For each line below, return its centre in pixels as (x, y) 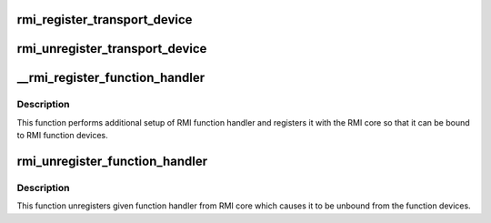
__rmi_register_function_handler (111, 78)
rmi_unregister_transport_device (112, 49)
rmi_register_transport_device (105, 20)
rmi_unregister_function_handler (112, 161)
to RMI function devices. (62, 136)
